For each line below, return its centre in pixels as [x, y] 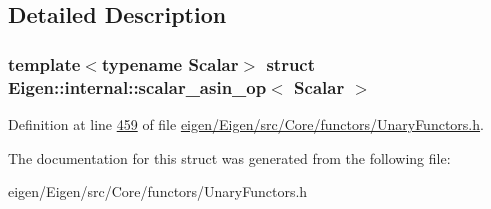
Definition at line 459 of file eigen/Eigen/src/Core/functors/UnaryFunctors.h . [246, 123]
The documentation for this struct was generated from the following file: [229, 157]
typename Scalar [170, 63]
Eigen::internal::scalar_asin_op [137, 86]
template [44, 63]
